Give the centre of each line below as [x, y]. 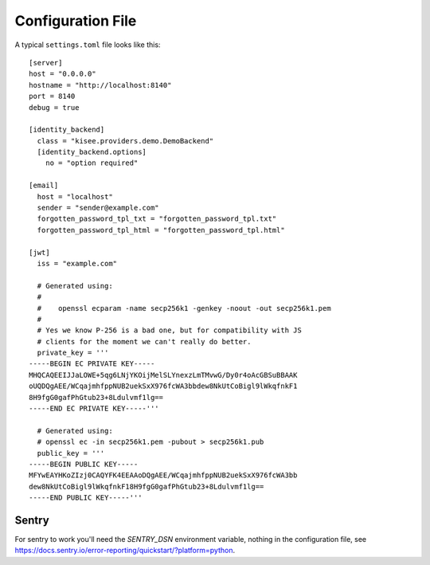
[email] [44, 186]
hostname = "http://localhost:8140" [100, 85]
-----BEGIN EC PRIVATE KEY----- [92, 364]
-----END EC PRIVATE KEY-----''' [94, 409]
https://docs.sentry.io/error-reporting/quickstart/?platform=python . [125, 551]
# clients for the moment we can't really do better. [144, 341]
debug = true [54, 107]
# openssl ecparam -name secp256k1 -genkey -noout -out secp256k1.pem [184, 308]
